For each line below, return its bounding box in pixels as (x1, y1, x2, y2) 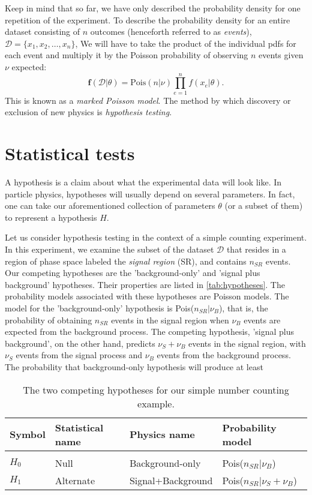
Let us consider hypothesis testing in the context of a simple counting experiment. (5, 231, 307, 244)
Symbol (10, 427, 46, 441)
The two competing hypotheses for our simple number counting (23, 382, 289, 397)
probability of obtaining (5, 313, 92, 326)
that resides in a (226, 242, 286, 255)
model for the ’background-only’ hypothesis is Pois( (5, 301, 194, 314)
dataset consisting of (5, 25, 80, 38)
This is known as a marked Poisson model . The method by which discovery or (5, 94, 291, 106)
